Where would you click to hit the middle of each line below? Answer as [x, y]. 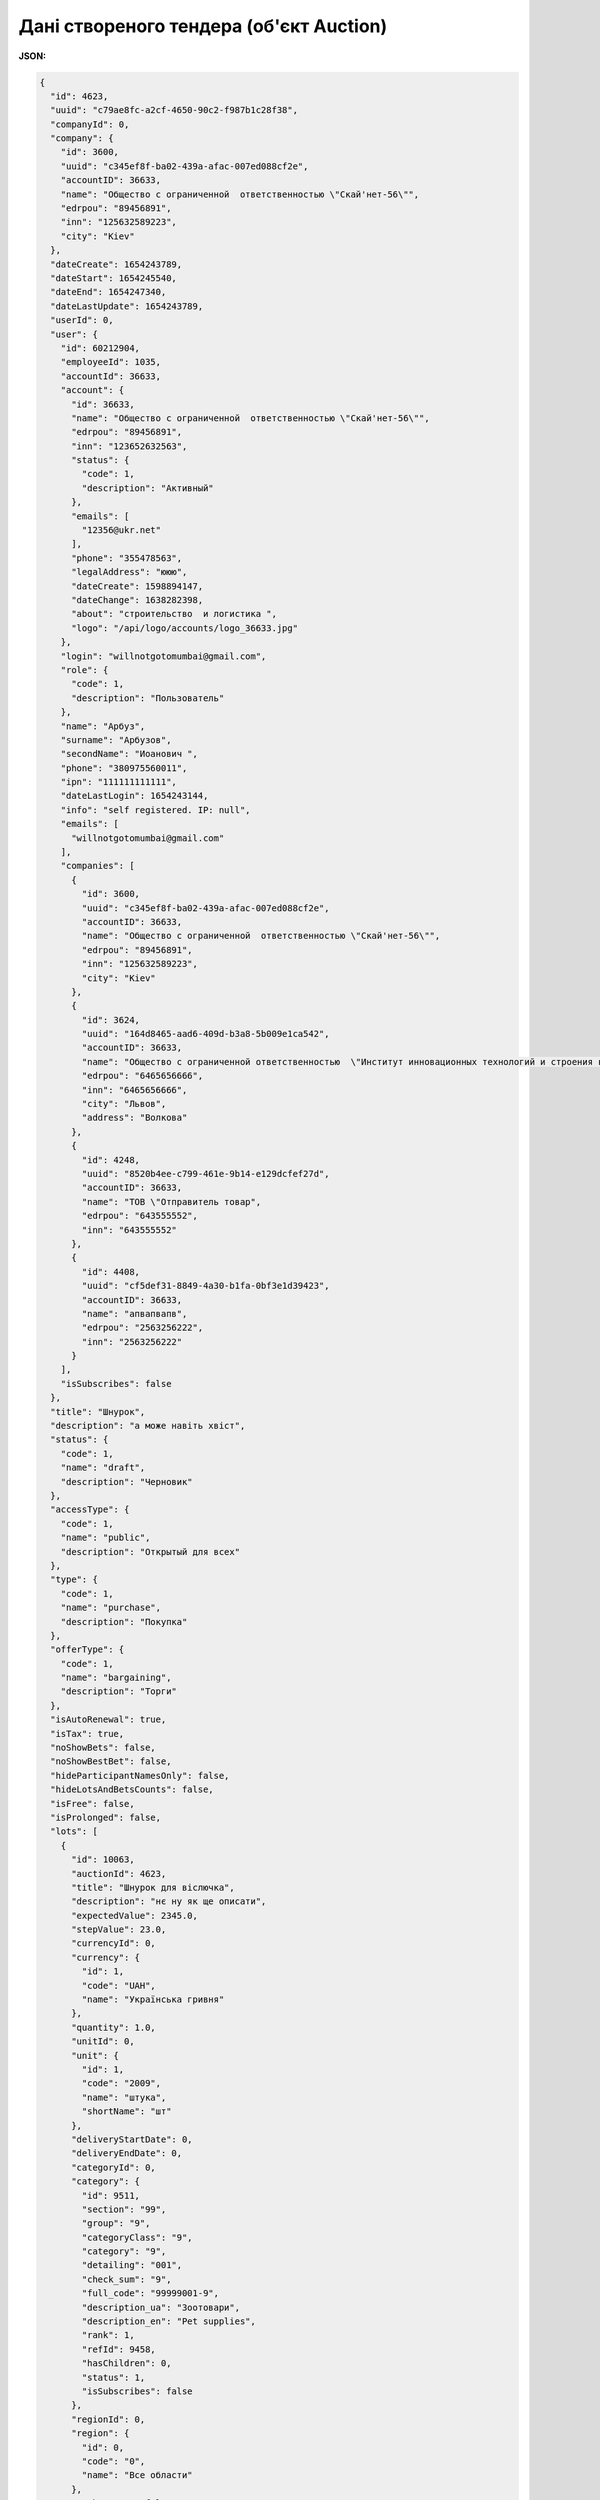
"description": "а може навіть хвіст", [148, 1426]
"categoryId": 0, [114, 2167]
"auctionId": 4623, [119, 1873]
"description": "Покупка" [124, 1621]
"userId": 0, [82, 320]
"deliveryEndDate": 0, [127, 2153]
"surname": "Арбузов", [116, 739]
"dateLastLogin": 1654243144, [134, 796]
